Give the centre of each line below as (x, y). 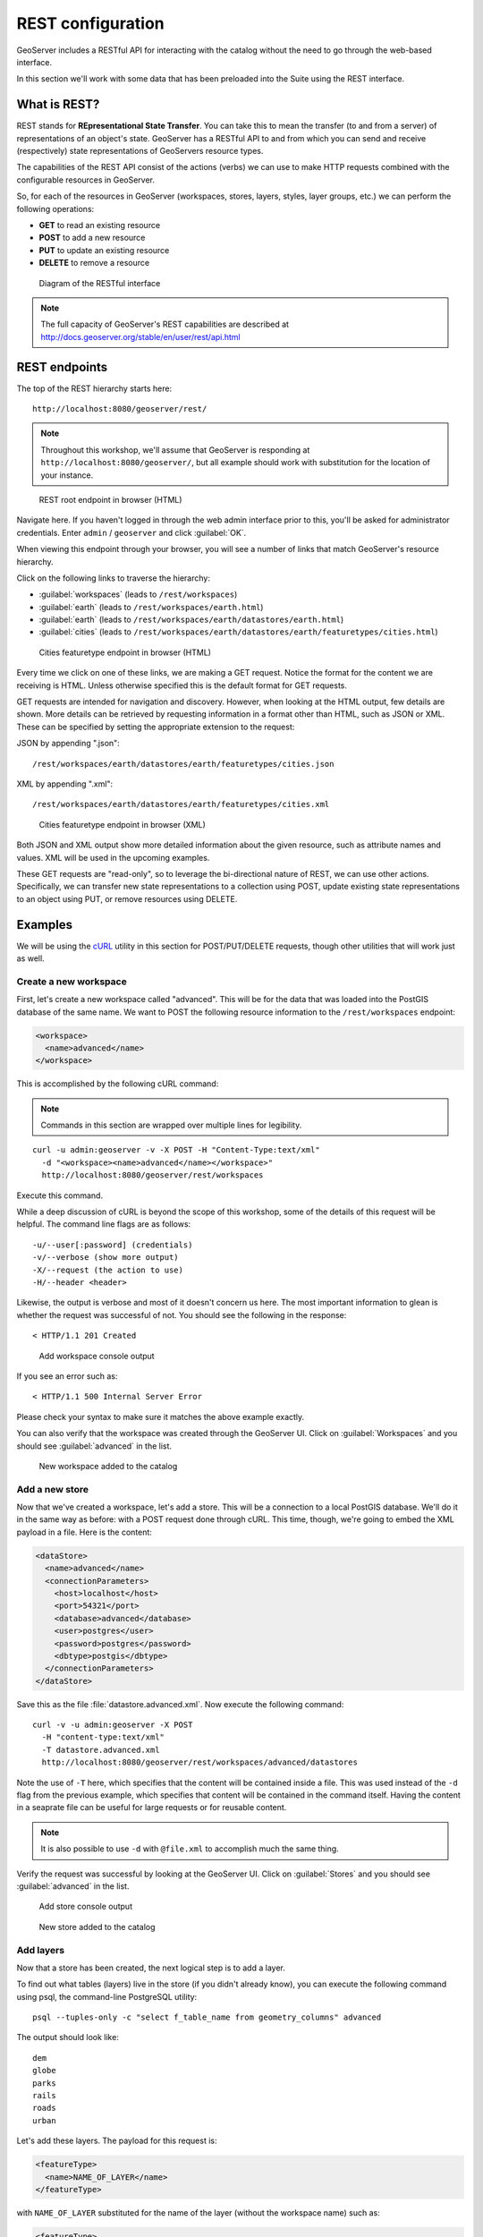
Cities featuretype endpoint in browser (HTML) (125, 652)
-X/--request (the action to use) (108, 1270)
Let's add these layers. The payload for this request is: (117, 2141)
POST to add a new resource (92, 238)
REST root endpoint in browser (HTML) (110, 499)
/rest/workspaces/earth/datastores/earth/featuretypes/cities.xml (181, 804)
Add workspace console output (97, 1356)
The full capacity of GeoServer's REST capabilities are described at (165, 324)
